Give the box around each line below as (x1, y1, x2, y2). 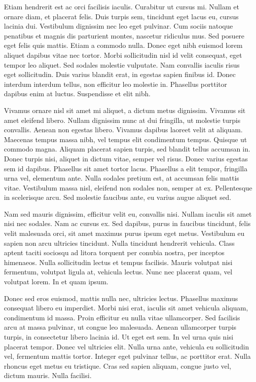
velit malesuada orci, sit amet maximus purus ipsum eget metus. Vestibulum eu (4, 228, 245, 238)
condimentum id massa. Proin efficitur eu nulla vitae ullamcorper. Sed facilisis (4, 312, 240, 322)
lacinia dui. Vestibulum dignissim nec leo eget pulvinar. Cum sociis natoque (4, 21, 233, 31)
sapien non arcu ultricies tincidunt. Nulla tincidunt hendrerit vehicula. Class (4, 237, 235, 248)
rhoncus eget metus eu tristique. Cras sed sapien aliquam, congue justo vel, (4, 360, 231, 371)
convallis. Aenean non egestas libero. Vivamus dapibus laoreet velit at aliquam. (4, 124, 243, 135)
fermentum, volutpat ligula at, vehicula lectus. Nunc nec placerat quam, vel (4, 267, 232, 277)
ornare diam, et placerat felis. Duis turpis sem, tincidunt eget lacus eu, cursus (4, 11, 239, 21)
